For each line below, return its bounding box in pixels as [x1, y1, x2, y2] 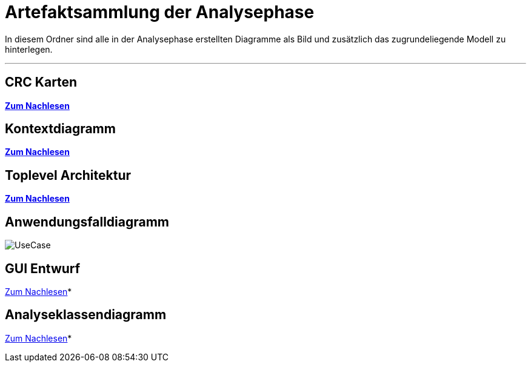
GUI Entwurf [5, 260, 81, 276]
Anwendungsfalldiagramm [5, 214, 170, 230]
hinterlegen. [5, 44, 53, 55]
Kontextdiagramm [5, 121, 116, 137]
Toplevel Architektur [5, 167, 132, 183]
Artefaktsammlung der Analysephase [5, 2, 315, 22]
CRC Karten [5, 74, 78, 90]
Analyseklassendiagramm [5, 307, 167, 323]
